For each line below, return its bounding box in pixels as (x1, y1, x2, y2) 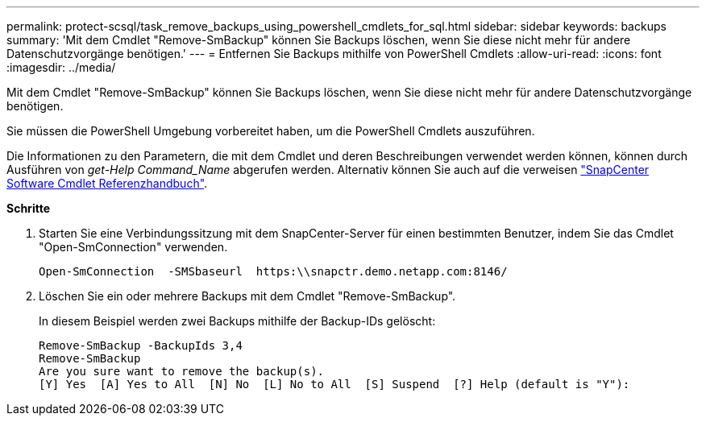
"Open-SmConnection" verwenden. (39, 240, 228, 254)
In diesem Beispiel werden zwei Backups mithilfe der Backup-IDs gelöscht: (39, 314, 436, 328)
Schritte (6, 201, 50, 215)
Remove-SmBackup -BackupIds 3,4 (39, 339, 243, 352)
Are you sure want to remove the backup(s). (39, 365, 325, 378)
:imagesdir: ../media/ (6, 60, 116, 74)
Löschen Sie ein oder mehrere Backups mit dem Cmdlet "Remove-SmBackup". (39, 289, 456, 303)
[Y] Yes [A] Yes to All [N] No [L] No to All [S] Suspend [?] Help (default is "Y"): (39, 378, 630, 391)
